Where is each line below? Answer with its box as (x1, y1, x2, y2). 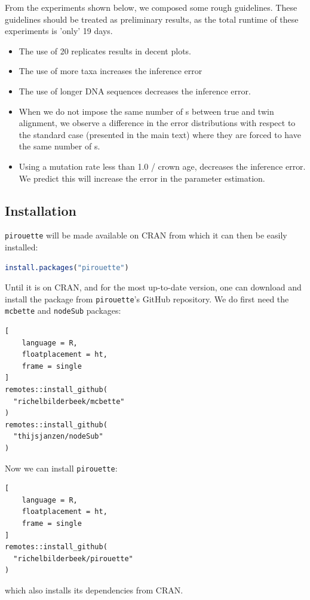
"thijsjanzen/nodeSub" (13, 432, 103, 441)
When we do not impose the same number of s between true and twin (19, 105, 274, 117)
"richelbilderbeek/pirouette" (13, 554, 133, 563)
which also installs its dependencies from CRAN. (5, 584, 183, 596)
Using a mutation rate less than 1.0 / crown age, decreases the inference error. (19, 160, 306, 172)
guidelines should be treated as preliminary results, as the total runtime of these (5, 13, 299, 25)
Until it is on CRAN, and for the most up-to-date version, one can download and (5, 281, 302, 293)
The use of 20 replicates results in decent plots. (19, 44, 191, 57)
